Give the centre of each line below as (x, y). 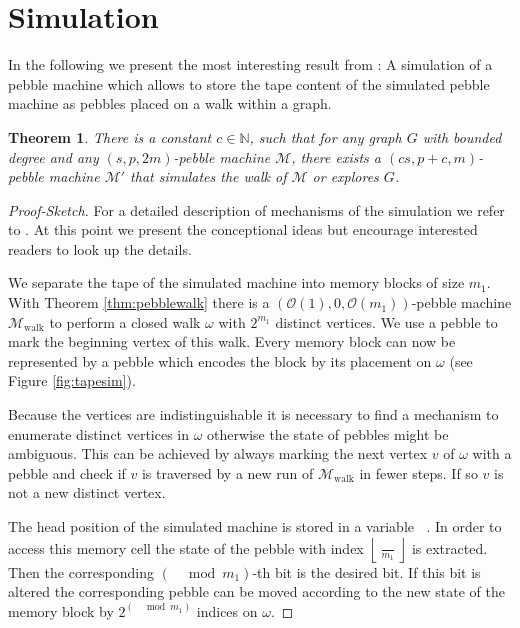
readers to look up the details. (100, 248)
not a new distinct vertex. (87, 492)
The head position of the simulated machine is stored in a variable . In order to (255, 526)
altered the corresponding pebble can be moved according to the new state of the (256, 591)
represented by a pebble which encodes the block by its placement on (220, 360)
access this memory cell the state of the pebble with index (186, 547)
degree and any (53, 156)
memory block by (61, 610)
